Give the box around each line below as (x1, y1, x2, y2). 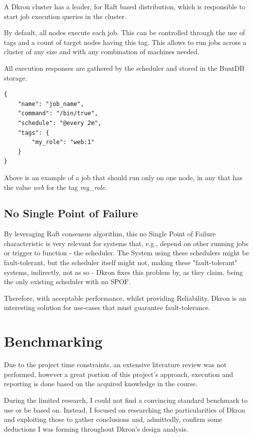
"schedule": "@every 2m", (18, 119, 102, 126)
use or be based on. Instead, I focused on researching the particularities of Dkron (4, 404, 245, 415)
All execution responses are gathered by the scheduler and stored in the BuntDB (4, 62, 245, 73)
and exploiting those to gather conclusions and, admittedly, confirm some (4, 414, 222, 424)
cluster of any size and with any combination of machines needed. (4, 46, 199, 57)
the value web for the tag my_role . (4, 182, 107, 192)
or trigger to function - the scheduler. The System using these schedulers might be (4, 248, 249, 258)
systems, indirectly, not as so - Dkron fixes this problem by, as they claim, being (4, 267, 243, 277)
